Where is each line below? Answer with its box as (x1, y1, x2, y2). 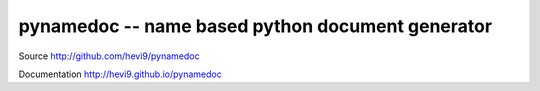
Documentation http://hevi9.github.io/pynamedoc (18, 68, 222, 80)
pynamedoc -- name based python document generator (18, 15, 493, 37)
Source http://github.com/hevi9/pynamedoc (18, 50, 200, 62)
